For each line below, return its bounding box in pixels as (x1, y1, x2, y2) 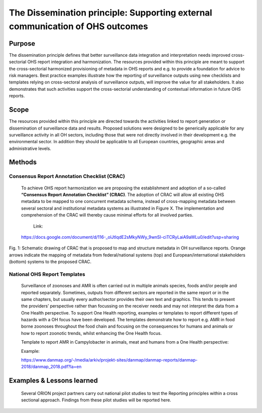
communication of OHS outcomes (9, 21, 148, 32)
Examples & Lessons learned (9, 377, 98, 385)
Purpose (9, 39, 35, 48)
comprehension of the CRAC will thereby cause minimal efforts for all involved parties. (21, 212, 194, 218)
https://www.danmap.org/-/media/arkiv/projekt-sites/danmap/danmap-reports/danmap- (21, 357, 198, 363)
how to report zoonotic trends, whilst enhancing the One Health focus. (21, 330, 162, 336)
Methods (9, 158, 37, 166)
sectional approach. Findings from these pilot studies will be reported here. (21, 397, 172, 403)
